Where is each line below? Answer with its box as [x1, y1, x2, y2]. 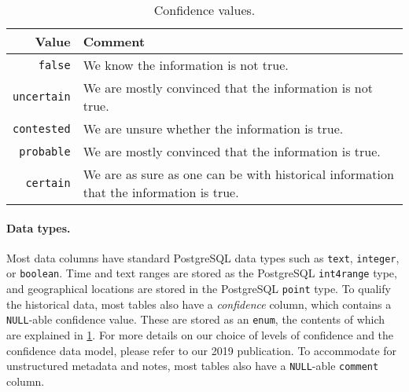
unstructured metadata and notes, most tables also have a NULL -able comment [6, 357, 379, 374]
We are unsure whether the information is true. [83, 119, 344, 137]
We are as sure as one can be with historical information [83, 165, 394, 183]
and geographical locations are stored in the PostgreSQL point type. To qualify [6, 280, 391, 297]
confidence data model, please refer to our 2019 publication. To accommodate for [6, 342, 397, 358]
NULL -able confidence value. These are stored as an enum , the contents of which [6, 311, 385, 328]
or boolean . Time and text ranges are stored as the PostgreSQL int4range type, [6, 265, 397, 281]
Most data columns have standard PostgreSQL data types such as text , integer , [6, 249, 400, 266]
